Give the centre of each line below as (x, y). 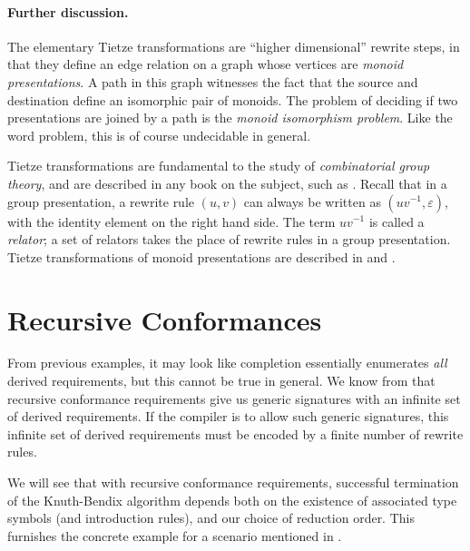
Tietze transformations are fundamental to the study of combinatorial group (219, 166)
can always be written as (312, 201)
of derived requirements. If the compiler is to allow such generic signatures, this (228, 416)
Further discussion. (68, 11)
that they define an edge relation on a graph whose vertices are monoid (206, 64)
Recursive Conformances (165, 319)
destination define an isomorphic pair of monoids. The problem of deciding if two (233, 99)
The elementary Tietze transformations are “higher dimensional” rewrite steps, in (234, 46)
